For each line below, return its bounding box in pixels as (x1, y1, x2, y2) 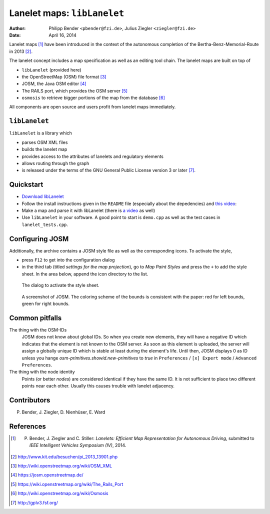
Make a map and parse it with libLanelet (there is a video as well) (21, 207, 155, 213)
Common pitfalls (9, 313, 62, 322)
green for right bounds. (21, 300, 70, 307)
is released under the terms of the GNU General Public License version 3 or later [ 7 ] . (21, 167, 196, 173)
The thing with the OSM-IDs (9, 326, 67, 332)
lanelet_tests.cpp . (21, 221, 68, 227)
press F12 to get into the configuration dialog (21, 257, 115, 263)
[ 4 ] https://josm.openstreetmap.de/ (10, 472, 83, 478)
